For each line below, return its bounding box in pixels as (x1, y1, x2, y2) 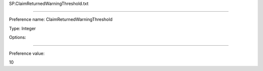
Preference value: (9, 50, 45, 56)
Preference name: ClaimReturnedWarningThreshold (9, 17, 113, 22)
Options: (9, 35, 26, 40)
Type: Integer (9, 25, 36, 31)
